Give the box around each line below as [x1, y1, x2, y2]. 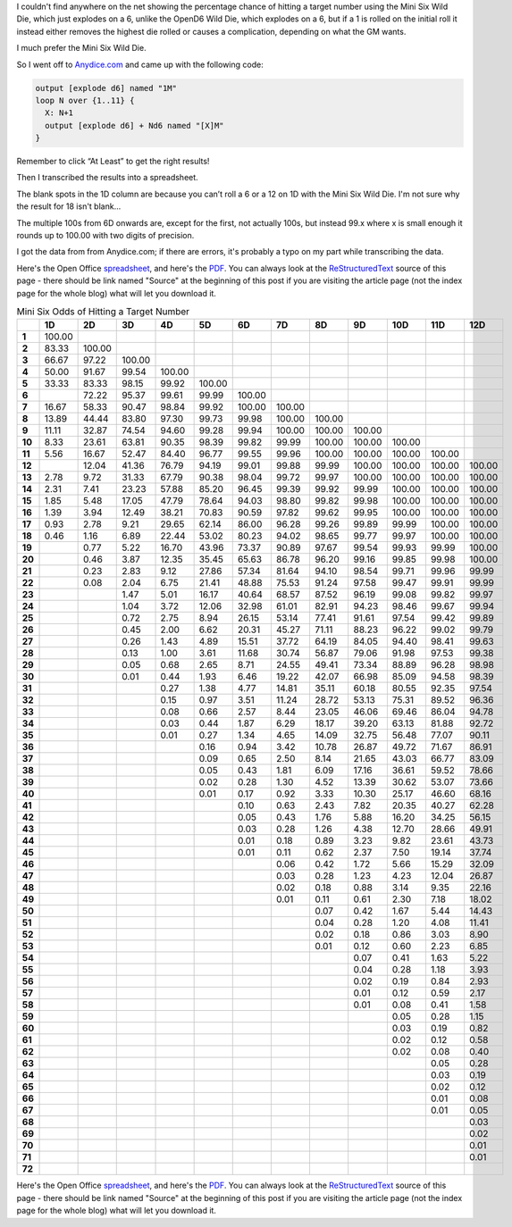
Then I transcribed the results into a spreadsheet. [16, 172, 198, 183]
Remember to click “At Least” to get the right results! [16, 156, 210, 167]
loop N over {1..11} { [35, 95, 135, 105]
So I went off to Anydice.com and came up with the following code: [16, 59, 264, 70]
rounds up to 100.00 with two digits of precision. [16, 230, 195, 241]
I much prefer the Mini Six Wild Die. [16, 43, 147, 54]
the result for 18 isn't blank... [16, 201, 122, 212]
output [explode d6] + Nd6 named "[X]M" [45, 121, 224, 130]
